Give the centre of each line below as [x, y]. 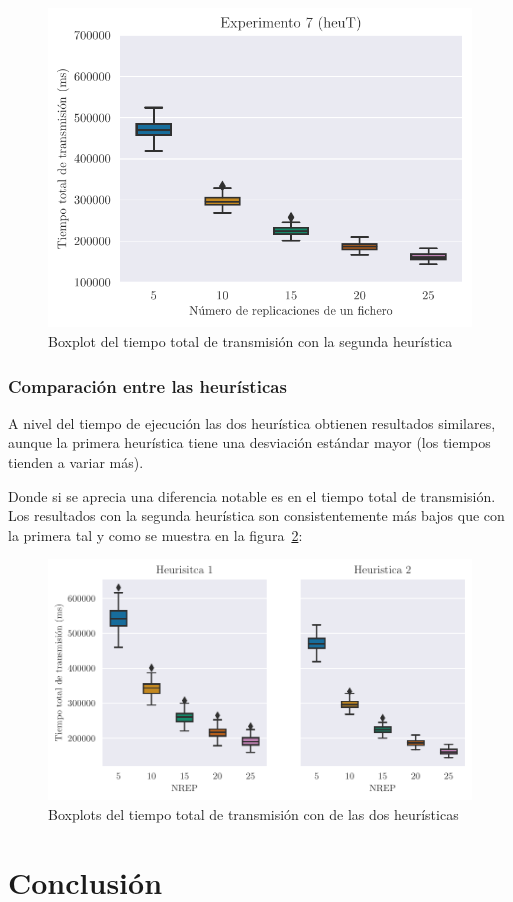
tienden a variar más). [76, 462]
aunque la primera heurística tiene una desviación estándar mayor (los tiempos [249, 442]
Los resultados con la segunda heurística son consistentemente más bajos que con [256, 515]
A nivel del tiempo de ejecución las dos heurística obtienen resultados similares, [252, 422]
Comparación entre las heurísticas [147, 385]
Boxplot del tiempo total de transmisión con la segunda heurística [250, 341]
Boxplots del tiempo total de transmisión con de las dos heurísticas [253, 813]
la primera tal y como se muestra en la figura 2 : [155, 534]
